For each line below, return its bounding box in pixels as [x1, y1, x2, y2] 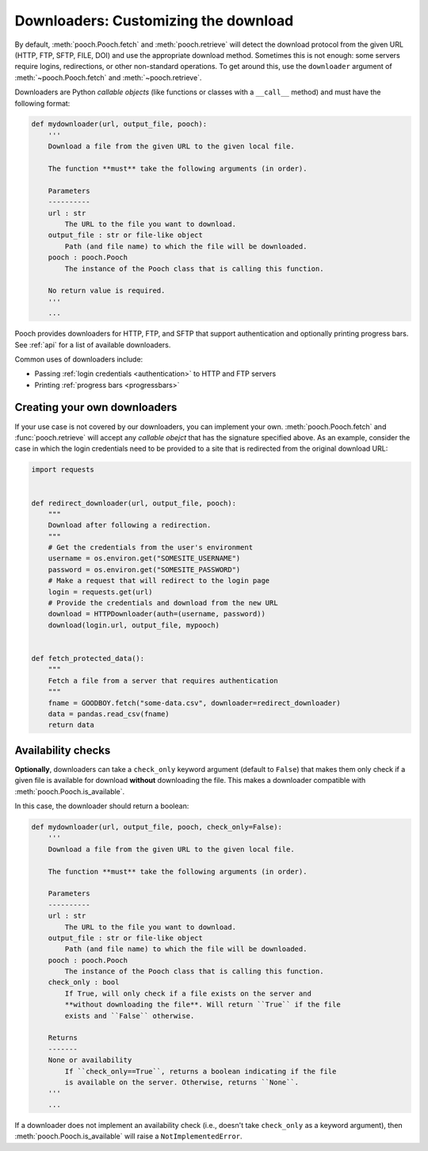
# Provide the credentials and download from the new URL [48, 599, 278, 608]
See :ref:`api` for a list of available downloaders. [14, 340, 171, 349]
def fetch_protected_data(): [31, 654, 145, 662]
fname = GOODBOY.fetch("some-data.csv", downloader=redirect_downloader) [48, 698, 341, 708]
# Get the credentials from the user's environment [48, 543, 254, 552]
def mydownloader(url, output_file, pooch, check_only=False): [31, 822, 283, 831]
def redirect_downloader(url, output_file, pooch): [31, 498, 237, 508]
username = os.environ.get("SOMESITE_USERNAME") [48, 554, 241, 563]
